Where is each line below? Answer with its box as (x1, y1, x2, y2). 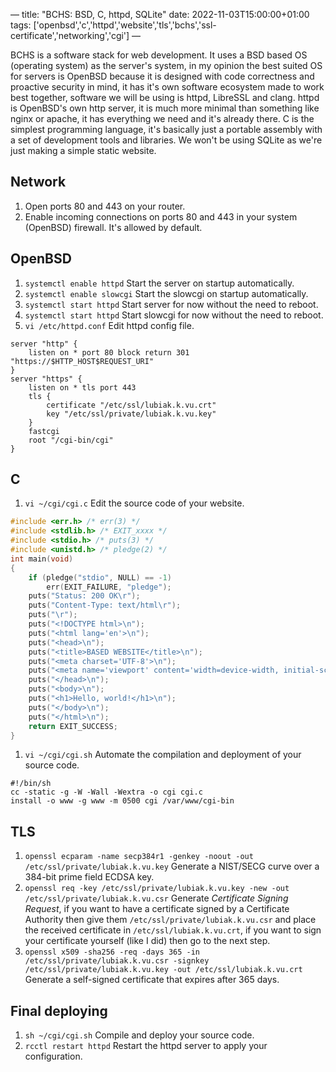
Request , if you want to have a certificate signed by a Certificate (24, 903, 290, 915)
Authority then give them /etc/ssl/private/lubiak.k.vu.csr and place (24, 914, 317, 926)
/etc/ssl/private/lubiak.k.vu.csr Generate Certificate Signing (24, 892, 289, 904)
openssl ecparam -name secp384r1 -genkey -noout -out (24, 852, 254, 862)
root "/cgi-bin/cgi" (28, 435, 114, 445)
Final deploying (10, 1002, 108, 1019)
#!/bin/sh (10, 779, 52, 789)
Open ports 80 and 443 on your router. (24, 200, 186, 212)
